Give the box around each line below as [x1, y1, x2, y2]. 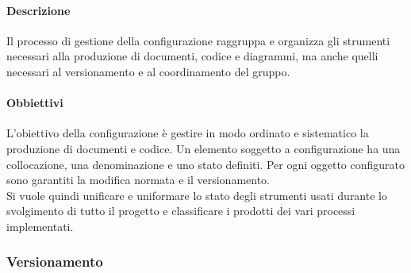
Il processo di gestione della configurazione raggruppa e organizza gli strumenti [6, 32, 390, 48]
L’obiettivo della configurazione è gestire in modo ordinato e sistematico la [6, 125, 369, 141]
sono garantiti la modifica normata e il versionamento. [6, 171, 270, 188]
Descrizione [6, 2, 71, 18]
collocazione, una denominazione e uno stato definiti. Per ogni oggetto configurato [6, 156, 405, 172]
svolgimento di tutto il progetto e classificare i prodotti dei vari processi [6, 202, 355, 219]
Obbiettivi [6, 94, 63, 111]
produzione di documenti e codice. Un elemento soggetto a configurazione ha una [6, 140, 401, 156]
